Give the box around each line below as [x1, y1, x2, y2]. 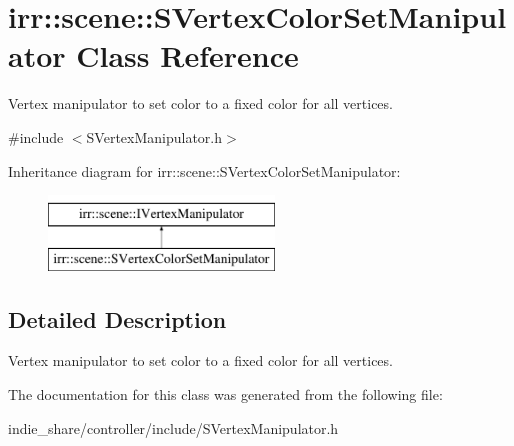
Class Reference [76, 35, 299, 76]
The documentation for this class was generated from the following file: [8, 384, 443, 405]
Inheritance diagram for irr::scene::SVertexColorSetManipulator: [8, 160, 401, 181]
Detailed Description [8, 303, 227, 334]
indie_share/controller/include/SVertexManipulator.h [8, 417, 339, 438]
